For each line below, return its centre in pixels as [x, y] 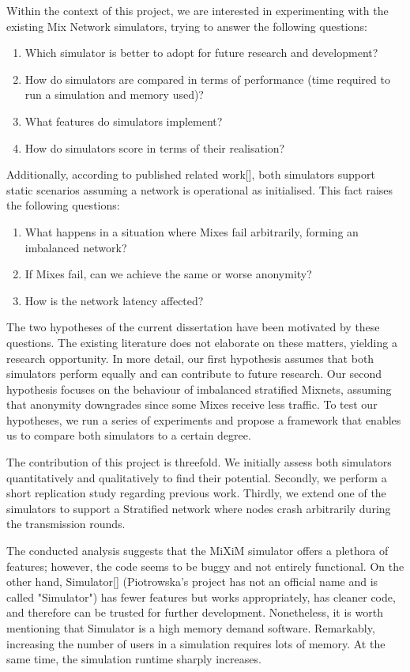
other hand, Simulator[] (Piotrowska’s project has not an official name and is [192, 581]
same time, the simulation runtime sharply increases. [134, 659]
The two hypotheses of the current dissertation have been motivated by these [193, 327]
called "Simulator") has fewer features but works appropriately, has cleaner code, [201, 596]
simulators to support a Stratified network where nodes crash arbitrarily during [199, 508]
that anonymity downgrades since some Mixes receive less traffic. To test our [192, 404]
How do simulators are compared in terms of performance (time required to [207, 79]
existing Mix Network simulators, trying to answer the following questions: [187, 26]
